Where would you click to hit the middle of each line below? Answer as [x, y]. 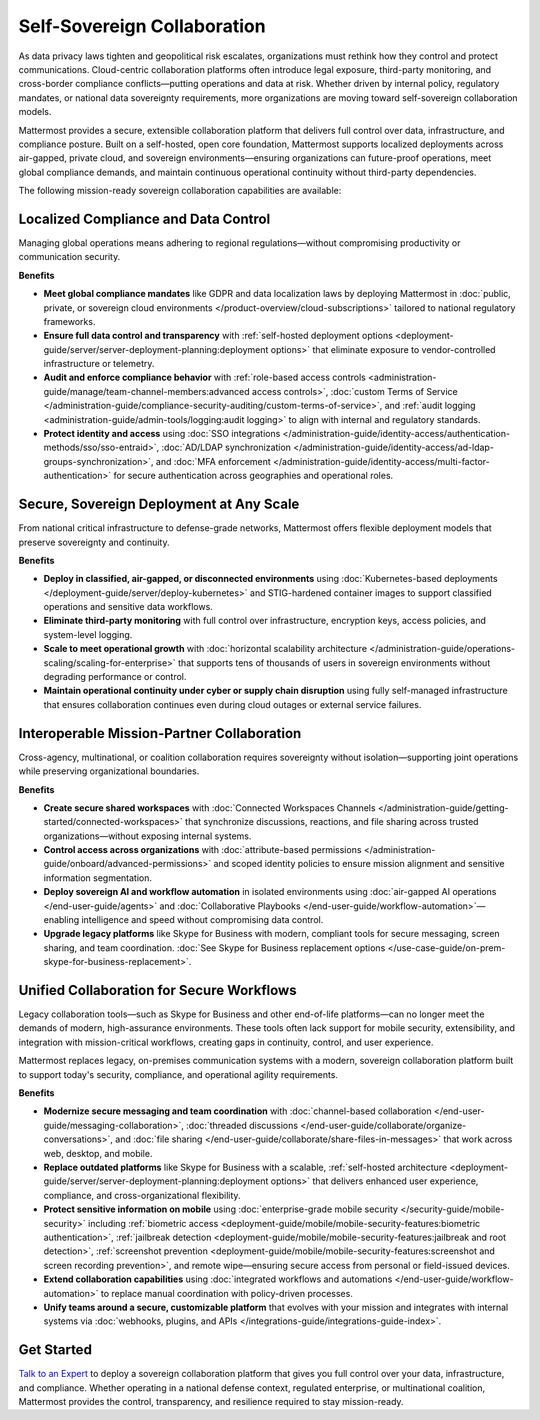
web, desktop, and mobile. [98, 1153]
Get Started [55, 1350]
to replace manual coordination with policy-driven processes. [227, 1293]
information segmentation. [98, 877]
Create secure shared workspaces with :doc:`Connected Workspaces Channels [209, 807]
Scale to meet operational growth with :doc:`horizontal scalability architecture [205, 649]
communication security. [69, 257]
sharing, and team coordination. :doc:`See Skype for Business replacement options [214, 947]
